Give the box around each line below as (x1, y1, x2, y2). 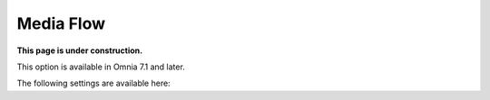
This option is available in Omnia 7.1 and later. (16, 61, 185, 72)
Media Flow (16, 14, 106, 33)
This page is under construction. (16, 45, 143, 56)
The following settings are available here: (16, 77, 171, 89)
